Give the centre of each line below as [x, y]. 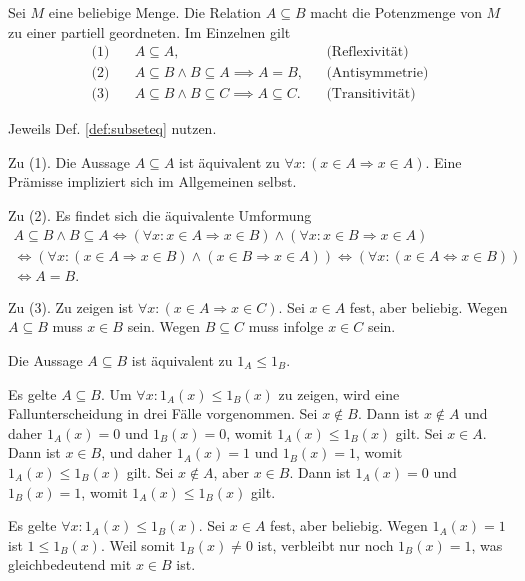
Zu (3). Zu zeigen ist [71, 306]
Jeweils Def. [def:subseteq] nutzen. [112, 128]
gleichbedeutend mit [70, 564]
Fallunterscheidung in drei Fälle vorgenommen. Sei [163, 413]
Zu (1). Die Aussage [69, 161]
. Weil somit [137, 544]
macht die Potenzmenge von [396, 12]
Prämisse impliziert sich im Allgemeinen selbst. [152, 181]
